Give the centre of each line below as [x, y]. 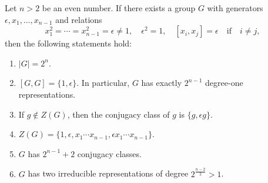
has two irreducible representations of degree [108, 173]
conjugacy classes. [109, 153]
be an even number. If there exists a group [119, 8]
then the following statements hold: [68, 43]
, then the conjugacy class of [118, 114]
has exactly [162, 83]
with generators [235, 8]
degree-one [224, 83]
